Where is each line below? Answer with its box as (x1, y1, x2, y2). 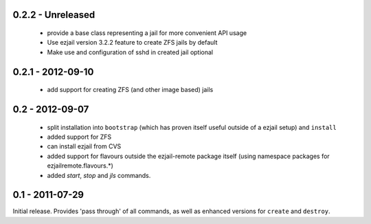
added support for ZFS (47, 133, 112, 141)
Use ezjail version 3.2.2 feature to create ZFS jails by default (47, 38, 218, 47)
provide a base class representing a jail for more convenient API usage (47, 29, 247, 37)
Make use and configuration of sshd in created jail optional (47, 48, 214, 56)
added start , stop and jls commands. (47, 171, 151, 179)
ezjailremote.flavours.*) (47, 161, 113, 170)
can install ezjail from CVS (47, 142, 122, 150)
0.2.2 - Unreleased (12, 9, 95, 21)
